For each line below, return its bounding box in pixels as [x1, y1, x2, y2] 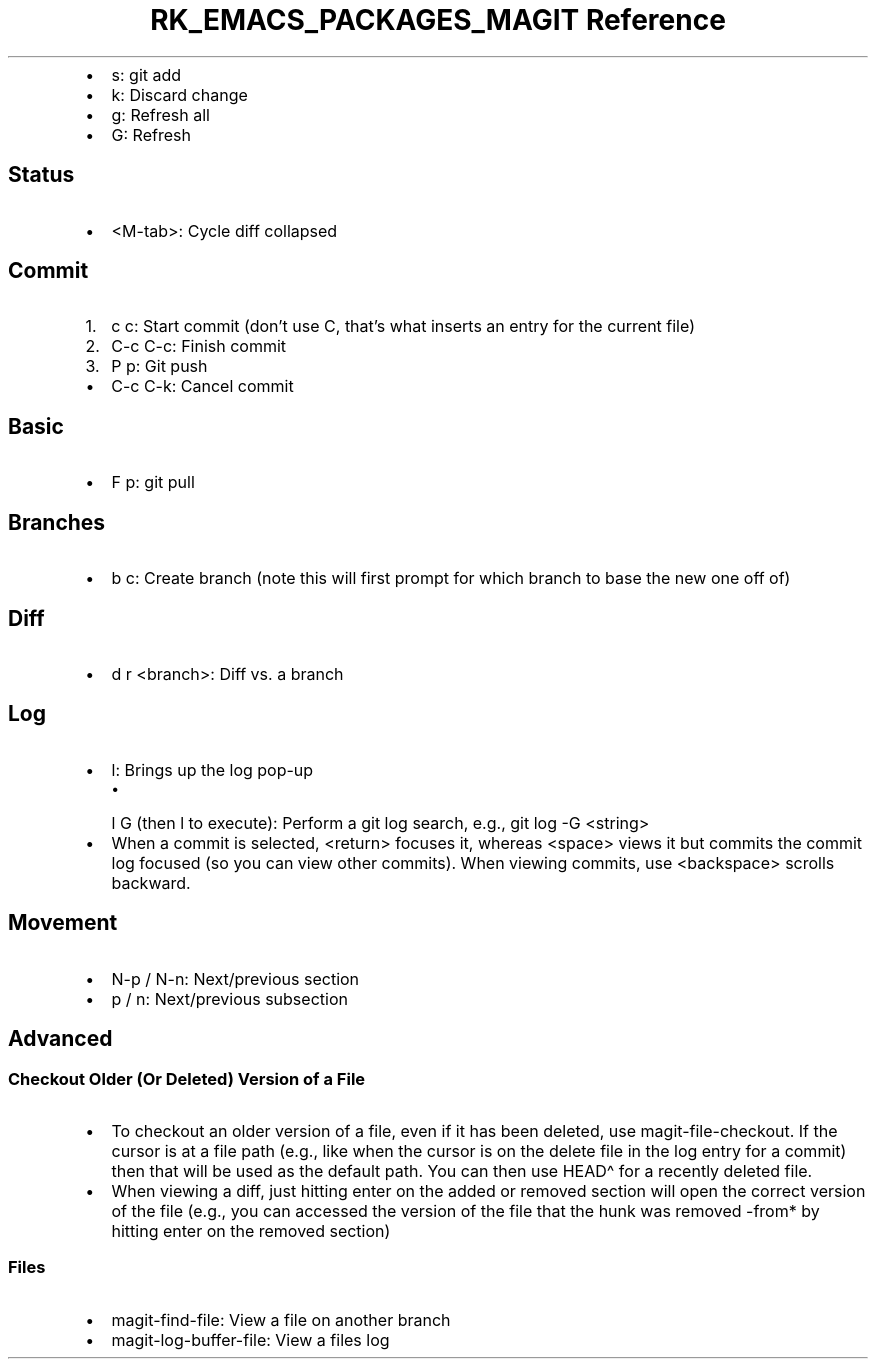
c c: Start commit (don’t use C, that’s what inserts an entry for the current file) [111, 316, 695, 337]
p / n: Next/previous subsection [111, 988, 348, 1009]
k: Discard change [111, 84, 248, 105]
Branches [8, 509, 106, 535]
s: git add [111, 64, 182, 85]
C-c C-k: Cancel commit [111, 376, 294, 397]
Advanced [8, 1026, 113, 1052]
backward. [111, 872, 191, 893]
